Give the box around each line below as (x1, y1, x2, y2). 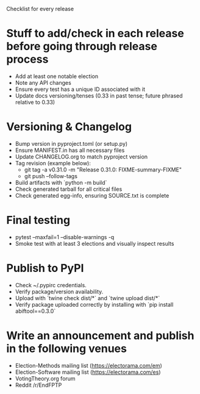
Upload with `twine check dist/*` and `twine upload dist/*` (15, 294, 160, 301)
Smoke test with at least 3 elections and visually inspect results (15, 240, 174, 247)
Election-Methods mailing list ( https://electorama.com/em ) (15, 362, 163, 369)
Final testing (6, 213, 71, 227)
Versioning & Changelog (6, 120, 132, 134)
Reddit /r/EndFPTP (15, 381, 62, 389)
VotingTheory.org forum (15, 374, 76, 382)
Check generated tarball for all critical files (15, 185, 123, 193)
